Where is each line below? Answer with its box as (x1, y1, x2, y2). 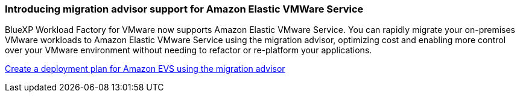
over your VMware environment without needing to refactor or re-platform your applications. (5, 45, 372, 56)
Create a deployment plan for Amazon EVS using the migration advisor (5, 63, 285, 74)
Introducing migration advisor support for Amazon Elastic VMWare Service (5, 3, 364, 15)
